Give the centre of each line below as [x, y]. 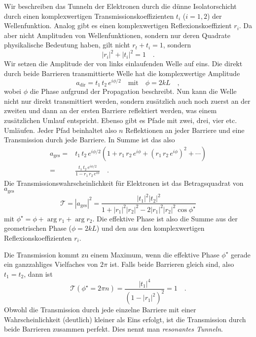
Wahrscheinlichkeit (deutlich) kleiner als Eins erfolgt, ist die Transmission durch [125, 319]
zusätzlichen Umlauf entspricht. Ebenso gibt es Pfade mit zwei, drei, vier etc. [121, 120]
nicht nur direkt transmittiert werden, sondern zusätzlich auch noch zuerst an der [127, 101]
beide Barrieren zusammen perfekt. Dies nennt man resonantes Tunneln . [113, 329]
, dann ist [38, 274]
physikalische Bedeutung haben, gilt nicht [67, 45]
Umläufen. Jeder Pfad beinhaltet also [60, 130]
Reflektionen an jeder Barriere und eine [185, 130]
